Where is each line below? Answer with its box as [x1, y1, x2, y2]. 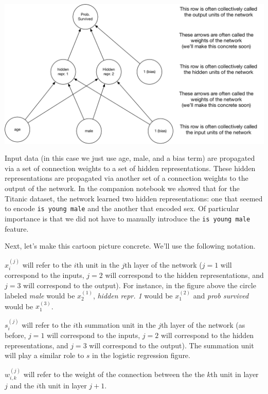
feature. [5, 223, 29, 234]
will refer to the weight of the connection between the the [23, 368, 205, 379]
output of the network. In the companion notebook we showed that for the [5, 183, 240, 194]
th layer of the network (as [161, 319, 245, 330]
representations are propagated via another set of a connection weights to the [5, 173, 248, 183]
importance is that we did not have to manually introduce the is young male [5, 213, 251, 223]
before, [5, 330, 26, 341]
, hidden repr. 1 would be [93, 290, 173, 301]
